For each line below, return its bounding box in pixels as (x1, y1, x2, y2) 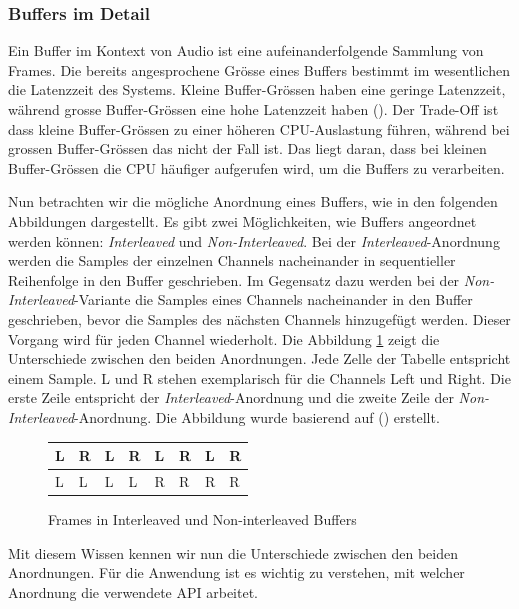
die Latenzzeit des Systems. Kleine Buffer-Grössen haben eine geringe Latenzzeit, (8, 79, 506, 100)
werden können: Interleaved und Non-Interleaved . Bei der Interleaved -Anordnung (8, 230, 500, 251)
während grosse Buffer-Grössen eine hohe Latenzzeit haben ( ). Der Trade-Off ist (8, 99, 499, 119)
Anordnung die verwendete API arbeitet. (8, 581, 258, 602)
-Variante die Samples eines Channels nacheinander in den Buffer (74, 289, 473, 310)
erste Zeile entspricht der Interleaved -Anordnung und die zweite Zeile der (8, 387, 454, 408)
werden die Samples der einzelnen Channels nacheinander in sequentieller (8, 250, 456, 271)
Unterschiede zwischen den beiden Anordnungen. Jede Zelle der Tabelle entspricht (8, 348, 511, 369)
